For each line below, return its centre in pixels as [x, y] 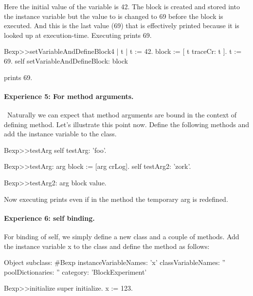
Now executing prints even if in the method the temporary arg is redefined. [116, 199]
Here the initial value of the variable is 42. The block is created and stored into [122, 6]
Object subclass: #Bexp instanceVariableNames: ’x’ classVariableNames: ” [115, 262]
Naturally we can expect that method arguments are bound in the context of [122, 114]
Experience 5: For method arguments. [69, 96]
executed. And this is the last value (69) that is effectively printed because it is [122, 25]
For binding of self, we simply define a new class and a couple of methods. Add [122, 236]
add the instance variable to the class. [60, 134]
